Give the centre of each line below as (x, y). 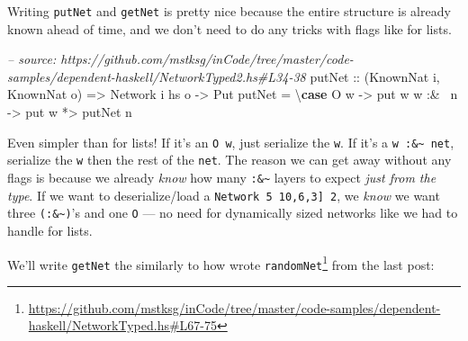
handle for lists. (50, 230)
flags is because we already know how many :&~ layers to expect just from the (222, 177)
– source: (32, 59)
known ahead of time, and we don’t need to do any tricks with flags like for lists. (229, 28)
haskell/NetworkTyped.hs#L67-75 (123, 325)
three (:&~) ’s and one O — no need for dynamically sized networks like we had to (233, 213)
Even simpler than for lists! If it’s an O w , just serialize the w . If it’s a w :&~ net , (231, 142)
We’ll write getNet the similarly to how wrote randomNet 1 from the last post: (221, 263)
